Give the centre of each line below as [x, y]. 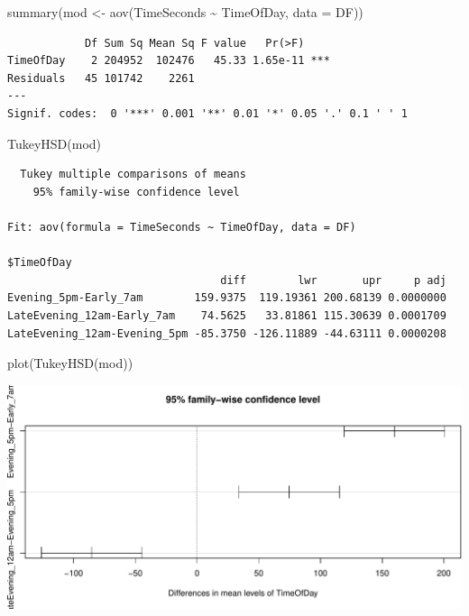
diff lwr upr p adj [333, 280]
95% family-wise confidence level [136, 192]
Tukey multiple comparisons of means [133, 175]
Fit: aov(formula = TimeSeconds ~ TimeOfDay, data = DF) [182, 227]
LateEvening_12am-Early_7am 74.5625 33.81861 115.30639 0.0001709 [227, 315]
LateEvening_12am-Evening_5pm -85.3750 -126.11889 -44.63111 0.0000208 [227, 333]
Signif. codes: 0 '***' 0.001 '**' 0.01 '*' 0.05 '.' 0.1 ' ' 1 [207, 113]
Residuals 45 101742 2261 [101, 78]
